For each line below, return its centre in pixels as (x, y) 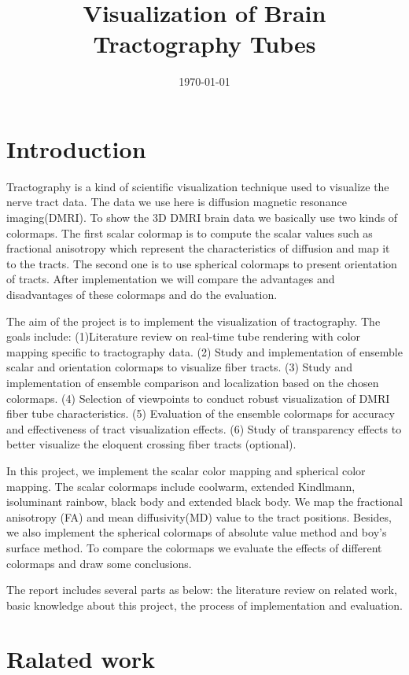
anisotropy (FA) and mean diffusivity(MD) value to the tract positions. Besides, (199, 516)
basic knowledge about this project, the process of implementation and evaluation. (205, 605)
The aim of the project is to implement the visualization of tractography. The (193, 321)
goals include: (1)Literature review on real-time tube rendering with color (184, 336)
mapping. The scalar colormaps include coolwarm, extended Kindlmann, (181, 486)
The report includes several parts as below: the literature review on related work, (202, 590)
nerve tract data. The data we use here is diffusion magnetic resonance (177, 202)
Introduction (76, 148)
